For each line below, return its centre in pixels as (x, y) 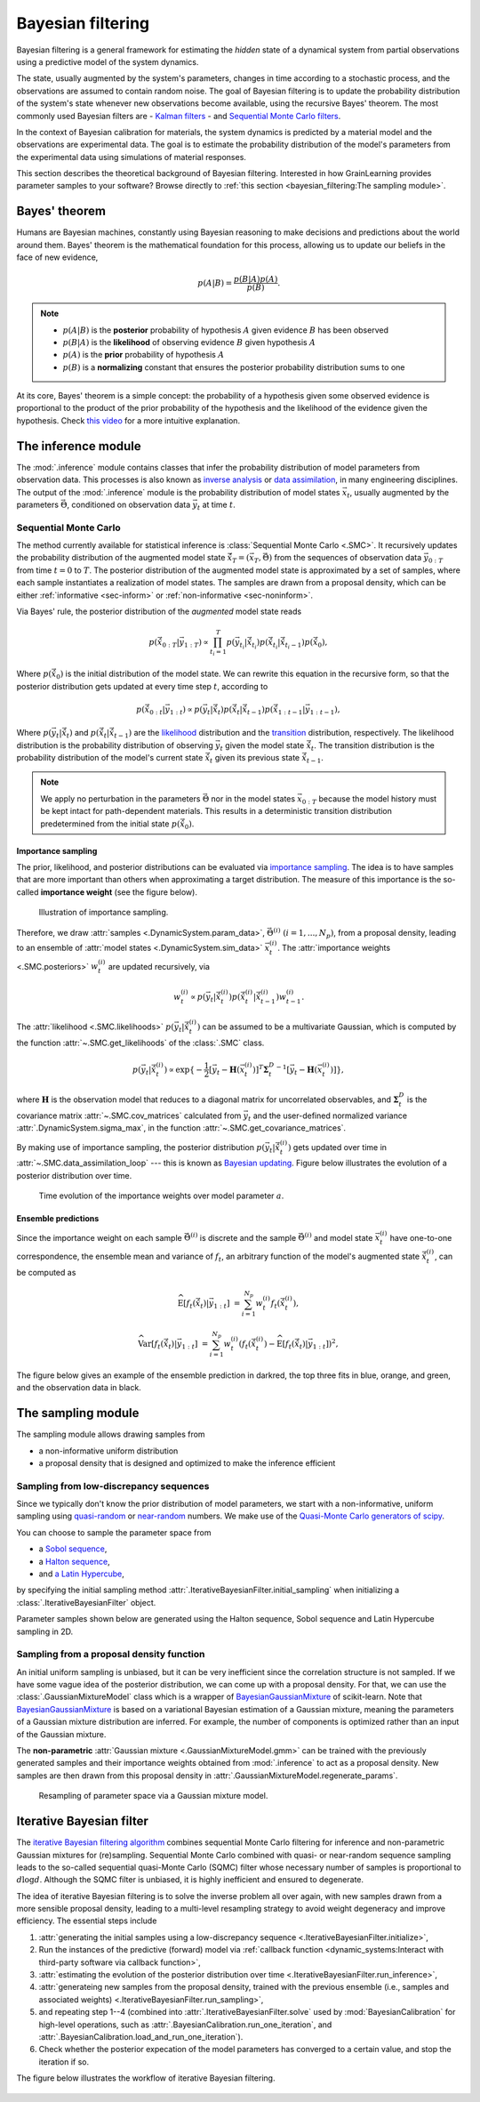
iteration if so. (64, 2062)
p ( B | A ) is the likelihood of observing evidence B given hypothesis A (189, 342)
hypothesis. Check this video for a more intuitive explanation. (128, 420)
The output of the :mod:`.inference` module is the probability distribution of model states (178, 492)
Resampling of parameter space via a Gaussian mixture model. (153, 1796)
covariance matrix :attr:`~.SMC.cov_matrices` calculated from (129, 1115)
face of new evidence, (57, 257)
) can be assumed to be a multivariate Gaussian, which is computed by (327, 1027)
